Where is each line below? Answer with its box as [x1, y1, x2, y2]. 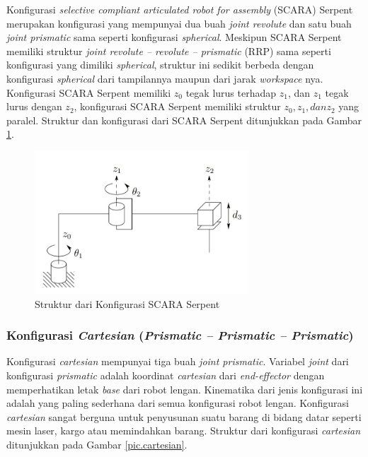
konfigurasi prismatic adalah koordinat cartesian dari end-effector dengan [6, 368, 325, 383]
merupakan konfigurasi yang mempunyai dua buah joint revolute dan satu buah [6, 16, 352, 30]
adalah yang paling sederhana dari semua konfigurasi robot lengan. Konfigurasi [6, 396, 349, 410]
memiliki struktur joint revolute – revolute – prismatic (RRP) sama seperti [6, 43, 331, 58]
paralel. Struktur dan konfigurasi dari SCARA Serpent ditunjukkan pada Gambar [6, 112, 362, 127]
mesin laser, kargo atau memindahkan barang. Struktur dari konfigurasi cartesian [6, 423, 360, 438]
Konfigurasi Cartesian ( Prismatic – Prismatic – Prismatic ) [6, 326, 354, 344]
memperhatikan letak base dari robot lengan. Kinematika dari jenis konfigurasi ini [6, 381, 363, 396]
